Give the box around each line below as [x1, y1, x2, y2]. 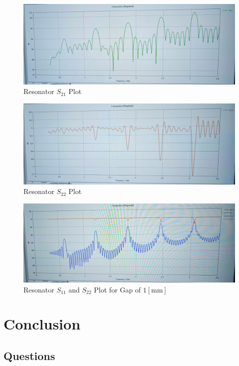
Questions [3, 348, 55, 363]
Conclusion [3, 313, 81, 334]
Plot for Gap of [94, 284, 141, 294]
